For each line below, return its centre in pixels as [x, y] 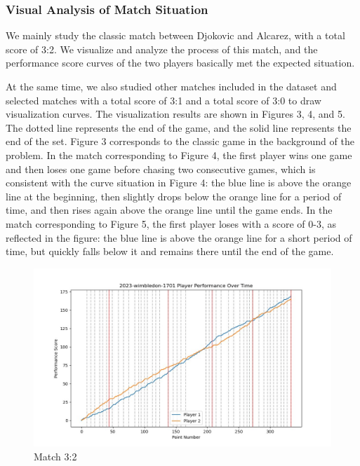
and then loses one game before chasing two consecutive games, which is [161, 169]
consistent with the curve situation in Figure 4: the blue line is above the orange [179, 183]
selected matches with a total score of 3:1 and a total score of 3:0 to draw [164, 100]
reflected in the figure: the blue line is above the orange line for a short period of [179, 237]
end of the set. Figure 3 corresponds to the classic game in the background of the [180, 141]
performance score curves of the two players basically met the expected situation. [180, 63]
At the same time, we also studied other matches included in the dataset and [171, 86]
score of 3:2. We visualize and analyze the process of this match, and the [162, 49]
